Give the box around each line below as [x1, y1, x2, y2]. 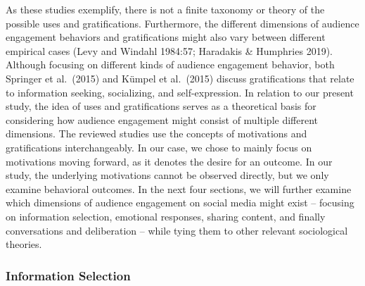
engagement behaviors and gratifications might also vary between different [6, 30, 326, 44]
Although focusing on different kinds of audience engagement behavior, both [6, 57, 335, 72]
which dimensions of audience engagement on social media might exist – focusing [6, 195, 354, 210]
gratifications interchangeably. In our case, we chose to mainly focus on [6, 139, 312, 154]
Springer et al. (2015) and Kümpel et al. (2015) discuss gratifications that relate [6, 70, 354, 85]
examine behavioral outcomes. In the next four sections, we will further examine [6, 181, 352, 196]
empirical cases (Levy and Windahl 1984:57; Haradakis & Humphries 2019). [6, 43, 333, 58]
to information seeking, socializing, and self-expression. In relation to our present [6, 85, 354, 99]
